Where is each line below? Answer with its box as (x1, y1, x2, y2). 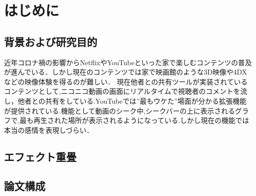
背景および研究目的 (4, 34, 97, 49)
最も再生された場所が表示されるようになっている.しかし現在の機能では (19, 115, 250, 125)
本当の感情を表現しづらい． (4, 124, 94, 135)
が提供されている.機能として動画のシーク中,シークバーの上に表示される (4, 105, 235, 116)
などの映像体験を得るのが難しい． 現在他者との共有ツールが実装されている (4, 76, 248, 86)
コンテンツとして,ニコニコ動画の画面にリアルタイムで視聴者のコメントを (4, 86, 241, 96)
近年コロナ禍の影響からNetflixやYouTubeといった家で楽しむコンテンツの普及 (4, 57, 252, 67)
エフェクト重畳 (4, 149, 76, 164)
